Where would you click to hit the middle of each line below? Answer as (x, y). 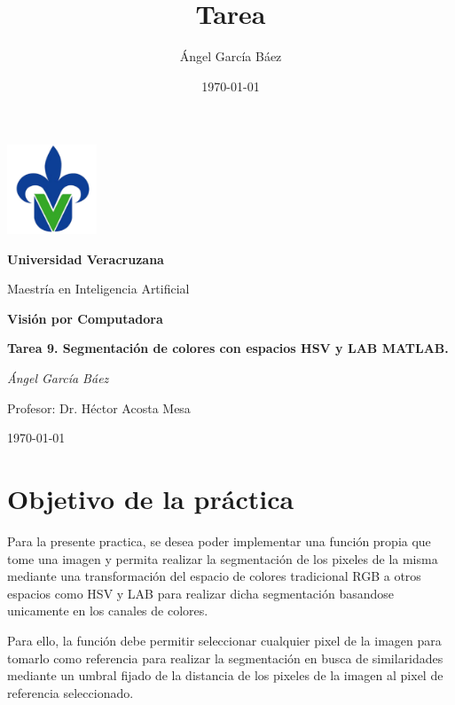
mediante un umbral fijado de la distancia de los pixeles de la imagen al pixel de (225, 675)
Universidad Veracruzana (86, 258)
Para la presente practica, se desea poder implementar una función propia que (219, 540)
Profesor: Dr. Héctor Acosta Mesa (99, 407)
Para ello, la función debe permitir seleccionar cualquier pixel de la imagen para (224, 640)
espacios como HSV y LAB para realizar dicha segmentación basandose (201, 593)
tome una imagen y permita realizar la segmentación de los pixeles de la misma (223, 558)
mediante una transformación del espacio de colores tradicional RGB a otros (214, 576)
